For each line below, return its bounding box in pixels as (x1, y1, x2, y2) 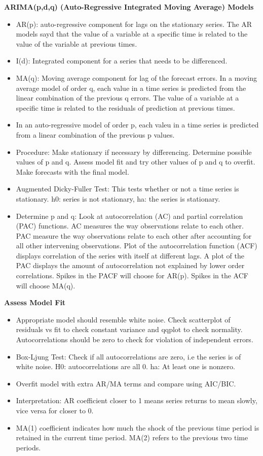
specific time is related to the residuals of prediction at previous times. (16, 102, 235, 113)
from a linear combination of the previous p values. (16, 129, 175, 140)
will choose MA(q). (16, 280, 76, 290)
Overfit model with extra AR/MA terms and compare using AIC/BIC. (16, 378, 236, 388)
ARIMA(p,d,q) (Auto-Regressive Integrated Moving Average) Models (4, 2, 254, 12)
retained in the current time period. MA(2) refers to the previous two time (16, 432, 248, 443)
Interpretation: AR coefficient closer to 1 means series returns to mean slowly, (16, 395, 257, 406)
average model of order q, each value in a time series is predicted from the (16, 82, 246, 93)
